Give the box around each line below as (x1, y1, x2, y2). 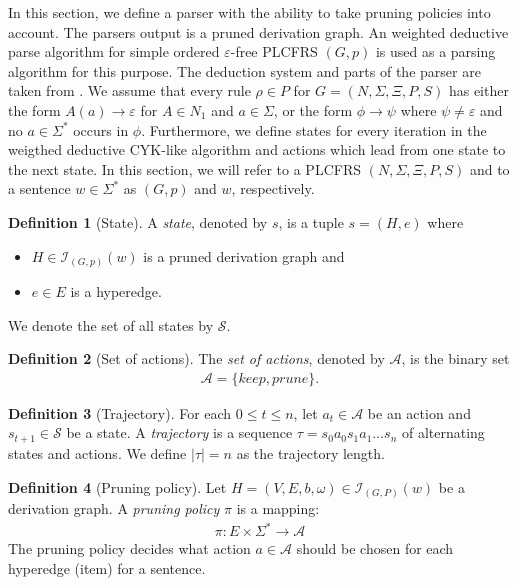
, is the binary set (401, 348, 510, 369)
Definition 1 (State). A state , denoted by (8, 211, 268, 232)
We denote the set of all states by (8, 314, 214, 335)
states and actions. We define (8, 442, 187, 463)
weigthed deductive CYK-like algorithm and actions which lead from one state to (8, 139, 506, 160)
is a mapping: (236, 498, 320, 519)
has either (448, 80, 509, 101)
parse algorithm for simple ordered (8, 41, 220, 62)
